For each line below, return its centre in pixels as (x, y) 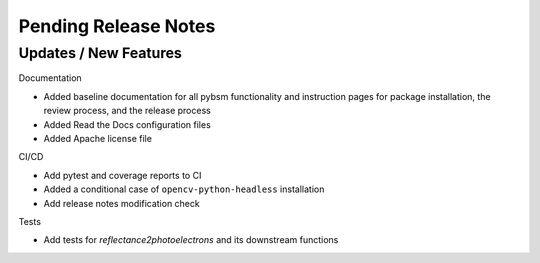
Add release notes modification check (121, 203)
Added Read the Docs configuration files (127, 124)
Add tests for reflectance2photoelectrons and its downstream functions (191, 240)
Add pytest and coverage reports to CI (122, 175)
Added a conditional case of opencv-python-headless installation (184, 189)
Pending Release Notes (117, 26)
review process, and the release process (127, 111)
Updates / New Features (100, 53)
